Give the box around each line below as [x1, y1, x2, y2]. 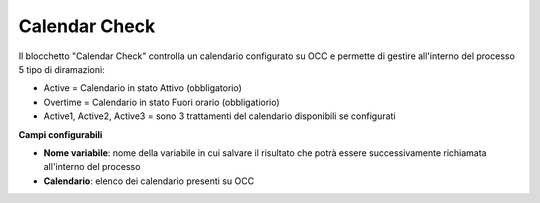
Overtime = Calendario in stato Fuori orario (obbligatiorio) [43, 96, 280, 108]
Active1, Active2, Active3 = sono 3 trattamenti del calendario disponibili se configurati [43, 110, 396, 122]
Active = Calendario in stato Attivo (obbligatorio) [43, 82, 242, 94]
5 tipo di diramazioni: [18, 63, 105, 75]
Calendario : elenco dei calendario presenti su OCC [43, 175, 255, 187]
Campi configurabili [18, 128, 103, 140]
